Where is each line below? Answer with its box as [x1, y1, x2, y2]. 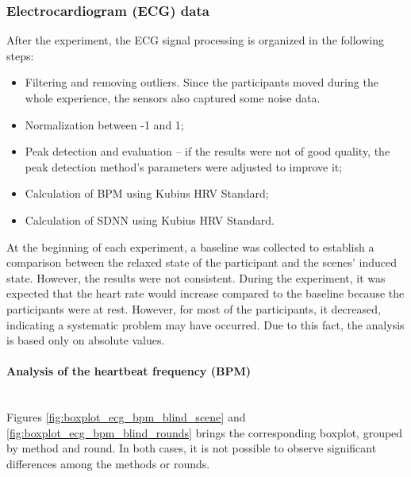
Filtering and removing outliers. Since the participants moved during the [25, 74, 378, 90]
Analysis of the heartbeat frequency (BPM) [6, 363, 251, 379]
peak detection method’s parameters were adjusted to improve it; [25, 158, 343, 175]
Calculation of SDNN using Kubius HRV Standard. [25, 211, 275, 228]
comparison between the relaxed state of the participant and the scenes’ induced [6, 254, 397, 271]
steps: [6, 47, 34, 63]
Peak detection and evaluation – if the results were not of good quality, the [25, 143, 390, 160]
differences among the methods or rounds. [6, 455, 210, 471]
